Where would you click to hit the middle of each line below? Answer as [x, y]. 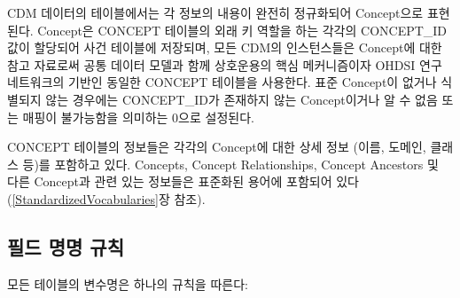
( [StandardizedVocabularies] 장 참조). [106, 198]
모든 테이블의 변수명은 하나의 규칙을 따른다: [128, 283]
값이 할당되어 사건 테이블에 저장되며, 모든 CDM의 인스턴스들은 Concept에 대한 [225, 47]
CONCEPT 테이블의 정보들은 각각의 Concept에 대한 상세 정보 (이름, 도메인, [217, 147]
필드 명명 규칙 [66, 246]
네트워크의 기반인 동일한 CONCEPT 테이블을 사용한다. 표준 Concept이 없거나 [222, 82]
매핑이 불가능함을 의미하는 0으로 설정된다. [138, 117]
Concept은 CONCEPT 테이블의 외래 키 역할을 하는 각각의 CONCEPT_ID [242, 30]
